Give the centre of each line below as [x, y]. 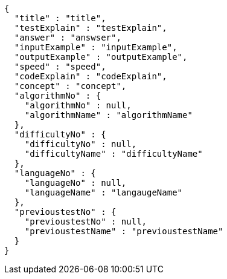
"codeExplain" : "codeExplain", [91, 76]
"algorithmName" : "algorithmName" [108, 115]
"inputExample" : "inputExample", [96, 47]
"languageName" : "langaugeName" [104, 192]
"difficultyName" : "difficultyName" [113, 154]
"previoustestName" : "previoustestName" [124, 231]
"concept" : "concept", [70, 86]
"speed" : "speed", [60, 67]
